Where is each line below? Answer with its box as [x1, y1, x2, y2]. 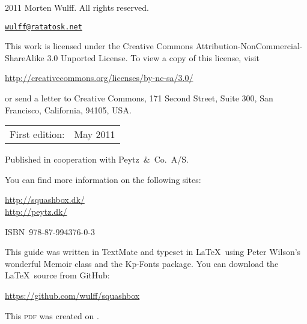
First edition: [10, 127, 65, 142]
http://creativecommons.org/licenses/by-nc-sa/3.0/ [5, 71, 193, 84]
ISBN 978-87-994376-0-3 [5, 225, 95, 238]
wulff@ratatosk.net [5, 22, 82, 31]
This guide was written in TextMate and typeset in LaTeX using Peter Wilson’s [5, 245, 301, 258]
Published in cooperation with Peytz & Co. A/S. [5, 153, 189, 166]
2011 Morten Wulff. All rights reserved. [5, 1, 149, 13]
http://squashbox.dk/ [5, 193, 85, 206]
